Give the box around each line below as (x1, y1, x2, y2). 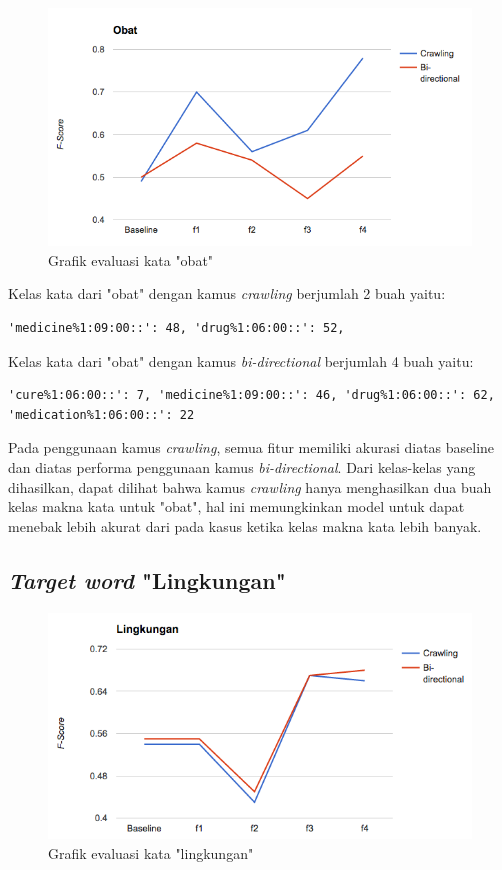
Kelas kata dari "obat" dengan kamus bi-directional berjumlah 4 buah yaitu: (8, 350, 474, 371)
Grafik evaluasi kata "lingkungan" (48, 842, 254, 863)
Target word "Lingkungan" (8, 564, 286, 595)
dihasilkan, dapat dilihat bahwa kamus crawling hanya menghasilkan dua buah (8, 476, 492, 497)
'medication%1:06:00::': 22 (8, 407, 195, 422)
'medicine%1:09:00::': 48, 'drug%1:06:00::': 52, (8, 320, 345, 335)
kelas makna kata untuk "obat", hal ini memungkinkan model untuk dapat (8, 496, 465, 517)
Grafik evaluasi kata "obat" (48, 249, 214, 270)
